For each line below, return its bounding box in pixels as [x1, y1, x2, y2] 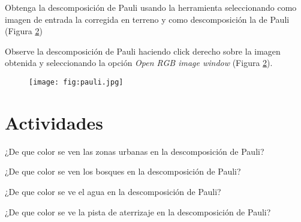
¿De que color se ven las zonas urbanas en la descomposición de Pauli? [5, 145, 264, 157]
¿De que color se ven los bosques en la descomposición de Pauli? [5, 165, 241, 178]
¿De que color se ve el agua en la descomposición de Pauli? [5, 185, 221, 197]
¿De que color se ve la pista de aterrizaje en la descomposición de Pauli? [5, 205, 271, 218]
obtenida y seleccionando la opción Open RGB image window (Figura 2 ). [5, 56, 273, 69]
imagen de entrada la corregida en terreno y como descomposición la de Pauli [5, 13, 290, 25]
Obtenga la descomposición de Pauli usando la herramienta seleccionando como [5, 1, 297, 13]
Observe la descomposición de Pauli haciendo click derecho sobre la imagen [5, 44, 281, 57]
